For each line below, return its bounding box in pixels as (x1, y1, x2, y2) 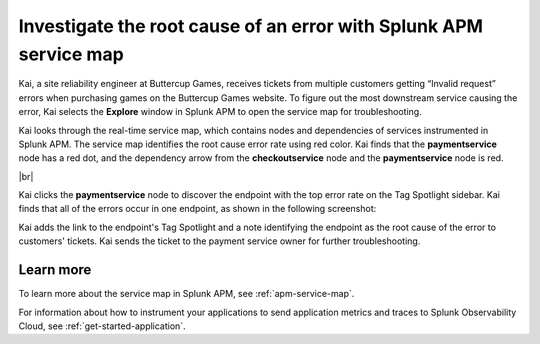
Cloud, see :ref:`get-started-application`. (18, 320, 186, 332)
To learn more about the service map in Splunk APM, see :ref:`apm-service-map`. (18, 288, 355, 300)
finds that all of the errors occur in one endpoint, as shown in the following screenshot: (18, 203, 377, 215)
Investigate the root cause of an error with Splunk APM (18, 15, 484, 37)
